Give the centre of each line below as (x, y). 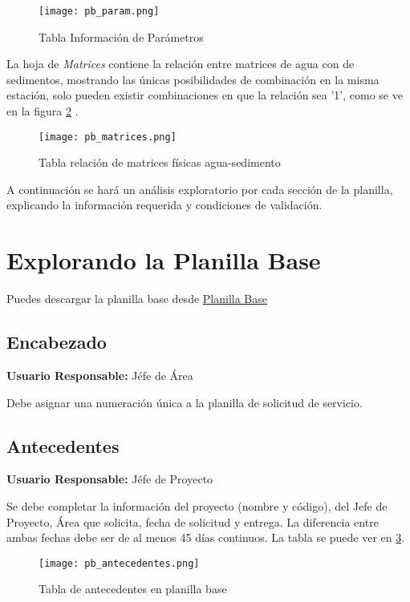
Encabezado (57, 342)
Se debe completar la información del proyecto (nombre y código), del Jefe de (197, 505)
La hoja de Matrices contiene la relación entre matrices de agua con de (181, 64)
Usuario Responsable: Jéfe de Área (100, 375)
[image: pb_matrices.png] (108, 137)
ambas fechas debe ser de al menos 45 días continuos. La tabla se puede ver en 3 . (206, 537)
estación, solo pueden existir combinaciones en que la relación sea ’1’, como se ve (205, 95)
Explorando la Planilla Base (164, 260)
